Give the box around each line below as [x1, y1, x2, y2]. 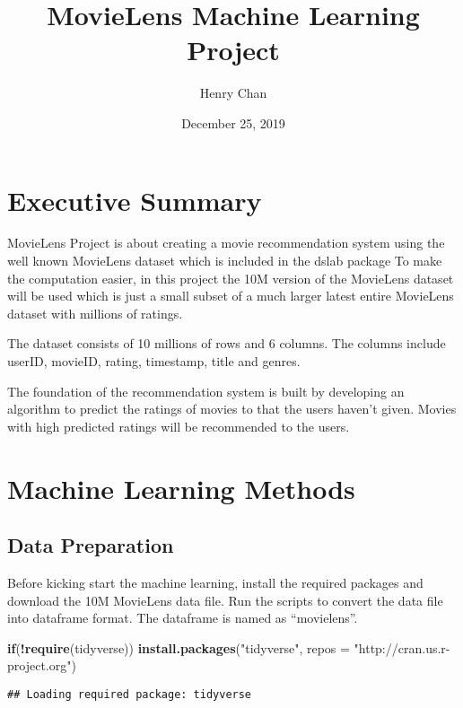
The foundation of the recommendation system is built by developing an [7, 381, 405, 400]
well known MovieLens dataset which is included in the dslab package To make [7, 251, 442, 270]
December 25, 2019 [181, 113, 285, 132]
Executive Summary [7, 181, 262, 218]
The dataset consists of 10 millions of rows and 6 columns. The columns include [7, 334, 446, 353]
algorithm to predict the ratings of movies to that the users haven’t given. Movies [7, 399, 457, 418]
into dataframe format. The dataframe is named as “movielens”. [7, 608, 358, 627]
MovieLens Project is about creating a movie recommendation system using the [7, 233, 445, 252]
